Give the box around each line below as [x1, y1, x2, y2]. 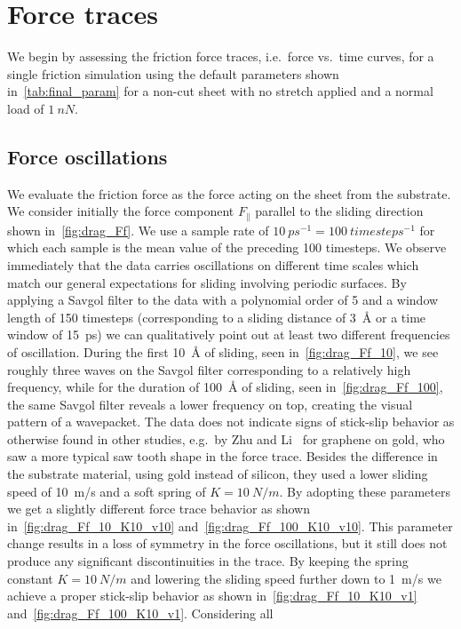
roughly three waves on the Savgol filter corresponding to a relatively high [7, 360, 411, 378]
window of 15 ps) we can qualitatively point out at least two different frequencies [7, 325, 450, 344]
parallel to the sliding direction [255, 202, 424, 220]
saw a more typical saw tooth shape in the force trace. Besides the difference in [7, 447, 438, 466]
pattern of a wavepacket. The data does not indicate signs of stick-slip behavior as [7, 412, 455, 431]
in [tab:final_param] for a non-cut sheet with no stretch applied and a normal [7, 82, 433, 100]
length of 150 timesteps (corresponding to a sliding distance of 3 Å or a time [7, 307, 426, 326]
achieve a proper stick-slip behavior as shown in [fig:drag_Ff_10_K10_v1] [7, 586, 417, 605]
